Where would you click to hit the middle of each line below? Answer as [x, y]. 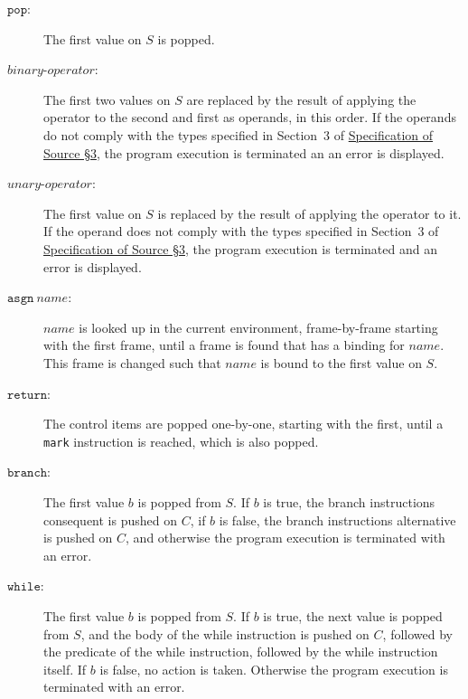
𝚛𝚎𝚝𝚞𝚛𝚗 [28, 395]
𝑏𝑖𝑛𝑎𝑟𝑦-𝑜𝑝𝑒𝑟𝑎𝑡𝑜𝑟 [51, 71]
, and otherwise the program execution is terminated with [285, 538]
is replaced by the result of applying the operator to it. [309, 213]
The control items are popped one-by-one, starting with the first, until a [243, 424]
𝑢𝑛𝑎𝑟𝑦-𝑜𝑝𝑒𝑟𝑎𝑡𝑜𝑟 [50, 185]
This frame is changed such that [132, 362]
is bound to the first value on [341, 362]
